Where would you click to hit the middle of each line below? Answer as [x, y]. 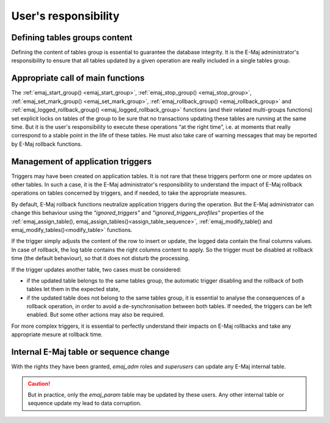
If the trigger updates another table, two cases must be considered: [96, 269]
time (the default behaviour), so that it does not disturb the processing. [101, 258]
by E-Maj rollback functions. [47, 144]
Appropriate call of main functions [78, 78]
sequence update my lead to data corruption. [85, 403]
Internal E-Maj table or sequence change [90, 352]
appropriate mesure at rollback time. [57, 334]
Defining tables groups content [72, 38]
